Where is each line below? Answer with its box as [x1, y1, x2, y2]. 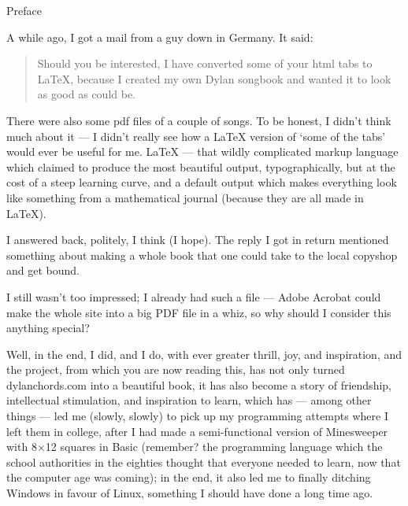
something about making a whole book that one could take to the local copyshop [6, 246, 398, 263]
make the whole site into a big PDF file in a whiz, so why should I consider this [6, 304, 391, 320]
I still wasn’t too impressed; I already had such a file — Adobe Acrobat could [6, 288, 381, 305]
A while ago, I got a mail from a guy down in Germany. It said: [6, 28, 313, 45]
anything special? [6, 319, 90, 336]
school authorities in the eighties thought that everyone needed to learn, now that [6, 453, 401, 470]
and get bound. [6, 262, 80, 279]
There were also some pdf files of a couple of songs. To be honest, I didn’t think [6, 112, 391, 128]
